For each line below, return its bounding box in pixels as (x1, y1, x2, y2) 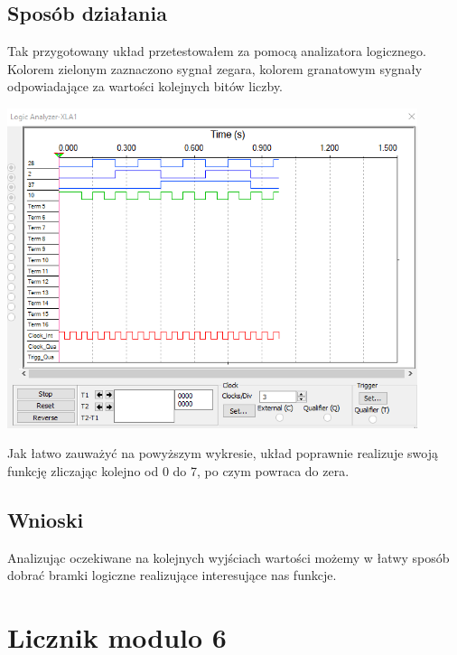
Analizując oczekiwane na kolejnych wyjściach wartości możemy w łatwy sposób (7, 547, 450, 566)
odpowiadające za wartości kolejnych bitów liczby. (7, 77, 284, 96)
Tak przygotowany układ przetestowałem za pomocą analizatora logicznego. (7, 42, 426, 61)
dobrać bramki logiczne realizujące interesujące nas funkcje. (7, 566, 337, 585)
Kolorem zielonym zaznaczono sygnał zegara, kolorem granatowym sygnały (7, 59, 423, 78)
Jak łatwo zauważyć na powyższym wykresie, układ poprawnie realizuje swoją (7, 444, 438, 463)
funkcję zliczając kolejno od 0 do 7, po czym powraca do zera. (7, 462, 350, 481)
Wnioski (7, 506, 84, 534)
